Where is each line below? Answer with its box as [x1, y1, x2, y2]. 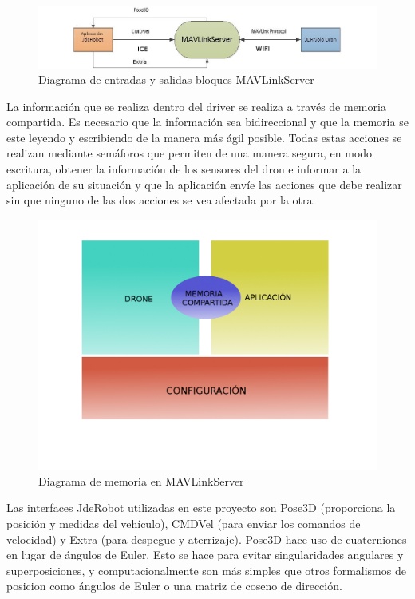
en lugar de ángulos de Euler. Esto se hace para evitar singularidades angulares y [6, 546, 404, 563]
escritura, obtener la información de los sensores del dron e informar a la [6, 161, 362, 177]
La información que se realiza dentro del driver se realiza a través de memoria [6, 97, 386, 114]
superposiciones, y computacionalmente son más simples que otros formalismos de [6, 561, 406, 578]
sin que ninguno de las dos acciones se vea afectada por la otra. [6, 192, 316, 208]
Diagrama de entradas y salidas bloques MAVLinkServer [38, 71, 314, 88]
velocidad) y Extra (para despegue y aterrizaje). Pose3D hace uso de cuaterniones [6, 530, 407, 547]
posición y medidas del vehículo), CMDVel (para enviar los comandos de [6, 515, 361, 532]
